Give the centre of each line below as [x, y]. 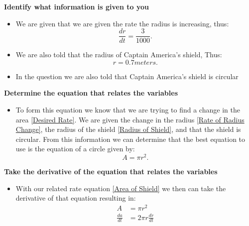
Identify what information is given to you [76, 6]
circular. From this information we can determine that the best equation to [130, 139]
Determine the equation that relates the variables [91, 93]
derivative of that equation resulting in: [76, 198]
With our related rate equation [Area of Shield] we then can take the [121, 188]
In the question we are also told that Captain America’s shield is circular [127, 76]
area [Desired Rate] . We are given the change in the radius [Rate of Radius [130, 119]
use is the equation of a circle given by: [75, 149]
